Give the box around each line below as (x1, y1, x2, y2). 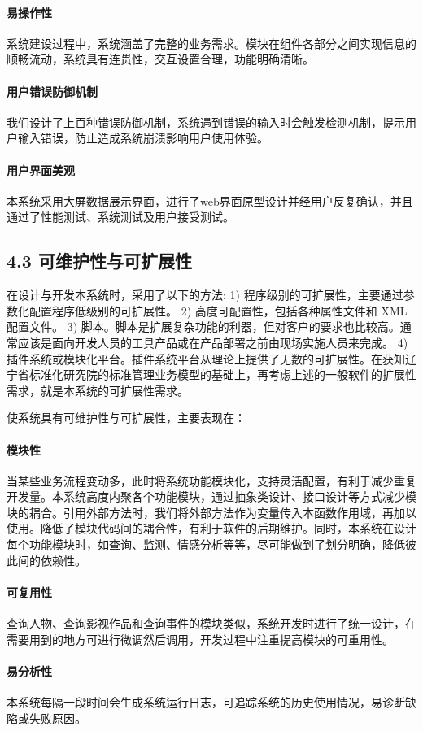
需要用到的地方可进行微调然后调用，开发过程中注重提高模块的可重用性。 (7, 630, 394, 647)
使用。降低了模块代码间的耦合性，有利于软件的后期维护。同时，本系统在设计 (7, 520, 416, 537)
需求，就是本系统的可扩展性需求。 (7, 381, 189, 398)
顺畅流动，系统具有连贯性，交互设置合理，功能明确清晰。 (7, 50, 314, 67)
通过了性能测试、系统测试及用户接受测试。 (7, 208, 234, 225)
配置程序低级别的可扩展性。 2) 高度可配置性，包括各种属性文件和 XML (28, 302, 408, 319)
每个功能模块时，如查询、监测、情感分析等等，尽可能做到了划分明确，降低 (7, 536, 405, 553)
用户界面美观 (7, 161, 75, 178)
